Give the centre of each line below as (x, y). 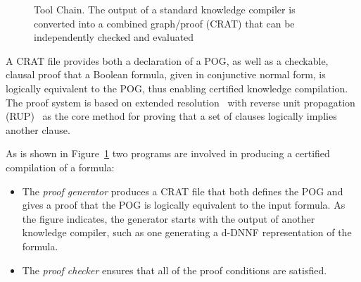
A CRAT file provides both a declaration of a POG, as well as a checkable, (167, 60)
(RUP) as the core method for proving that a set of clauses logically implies (171, 116)
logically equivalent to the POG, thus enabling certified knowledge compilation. (177, 88)
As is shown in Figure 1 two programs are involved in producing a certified (168, 153)
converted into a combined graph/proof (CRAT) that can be (164, 23)
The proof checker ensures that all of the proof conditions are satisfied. (175, 270)
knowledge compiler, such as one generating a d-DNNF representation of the (187, 232)
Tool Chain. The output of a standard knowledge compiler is (165, 9)
